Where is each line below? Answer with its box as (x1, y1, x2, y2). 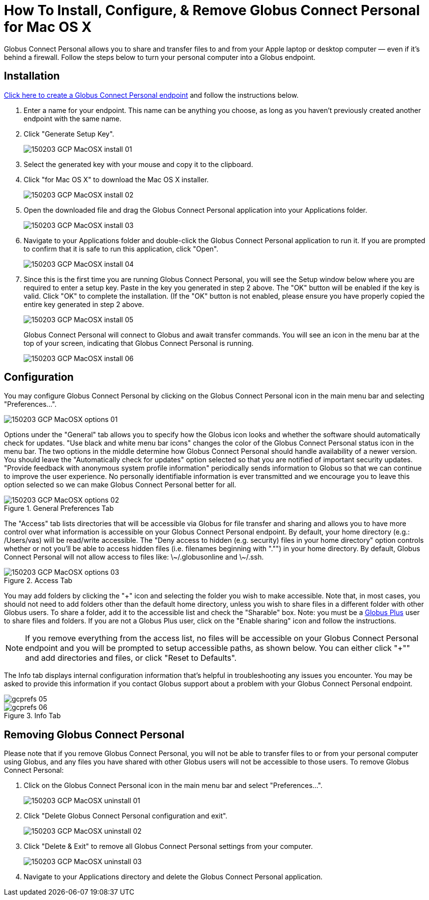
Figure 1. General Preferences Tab (4, 504, 114, 513)
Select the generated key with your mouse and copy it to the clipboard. (24, 160, 253, 169)
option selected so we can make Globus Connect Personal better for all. (4, 480, 236, 489)
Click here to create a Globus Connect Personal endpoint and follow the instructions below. (4, 90, 299, 99)
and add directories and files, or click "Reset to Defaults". (25, 653, 237, 663)
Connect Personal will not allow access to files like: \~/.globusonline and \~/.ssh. (4, 553, 264, 562)
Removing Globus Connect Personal (4, 728, 184, 741)
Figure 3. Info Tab (4, 711, 61, 720)
